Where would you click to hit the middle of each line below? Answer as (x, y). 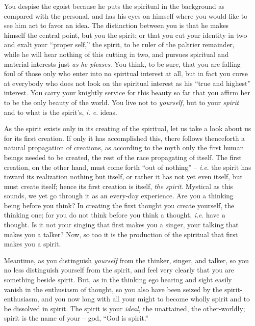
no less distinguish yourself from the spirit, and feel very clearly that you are (119, 270)
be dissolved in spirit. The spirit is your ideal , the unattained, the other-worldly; (125, 308)
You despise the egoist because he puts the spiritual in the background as (114, 6)
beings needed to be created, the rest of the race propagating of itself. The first (123, 157)
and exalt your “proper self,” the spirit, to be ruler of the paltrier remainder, (119, 44)
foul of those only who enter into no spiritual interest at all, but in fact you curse (126, 73)
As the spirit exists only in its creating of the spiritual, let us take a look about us (127, 128)
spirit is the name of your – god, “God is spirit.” (76, 318)
